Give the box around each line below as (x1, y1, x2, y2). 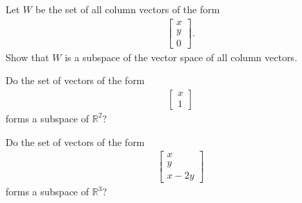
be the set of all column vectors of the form (35, 2, 220, 16)
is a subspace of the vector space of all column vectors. (65, 49, 298, 64)
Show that (6, 49, 49, 64)
